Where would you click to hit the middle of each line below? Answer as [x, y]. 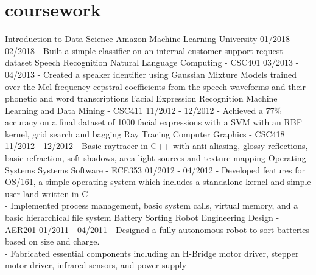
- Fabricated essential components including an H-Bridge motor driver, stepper [152, 253]
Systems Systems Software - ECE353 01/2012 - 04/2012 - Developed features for [155, 169]
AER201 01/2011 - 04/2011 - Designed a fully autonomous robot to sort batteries [157, 229]
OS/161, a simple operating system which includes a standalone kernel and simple [158, 182]
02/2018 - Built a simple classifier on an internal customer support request [144, 50]
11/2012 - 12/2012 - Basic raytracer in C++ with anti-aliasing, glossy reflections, [156, 146]
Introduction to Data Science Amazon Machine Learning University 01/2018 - [150, 39]
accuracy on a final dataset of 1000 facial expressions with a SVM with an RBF [153, 122]
